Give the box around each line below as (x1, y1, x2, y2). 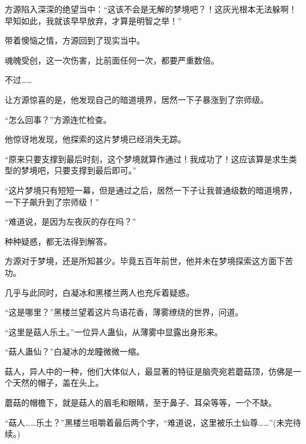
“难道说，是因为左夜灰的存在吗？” (5, 215, 137, 228)
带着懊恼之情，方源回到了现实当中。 (5, 34, 145, 46)
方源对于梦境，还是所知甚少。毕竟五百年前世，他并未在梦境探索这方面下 (5, 255, 285, 267)
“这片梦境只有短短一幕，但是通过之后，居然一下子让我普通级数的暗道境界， (5, 183, 297, 196)
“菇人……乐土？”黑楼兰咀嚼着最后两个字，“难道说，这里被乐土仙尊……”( (5, 416, 277, 428)
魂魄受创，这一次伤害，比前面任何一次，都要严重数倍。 (5, 54, 219, 66)
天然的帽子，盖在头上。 (12, 376, 104, 389)
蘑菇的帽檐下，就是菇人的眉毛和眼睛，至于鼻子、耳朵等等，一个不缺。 (5, 396, 277, 409)
